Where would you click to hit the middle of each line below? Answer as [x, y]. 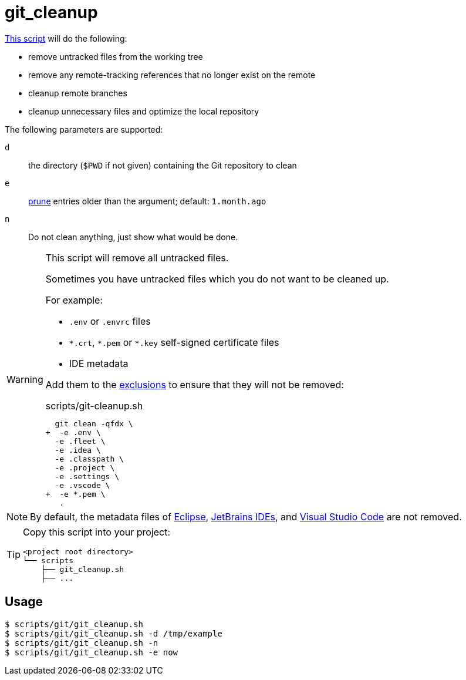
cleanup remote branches [78, 93]
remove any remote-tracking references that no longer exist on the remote [172, 75]
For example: [74, 300]
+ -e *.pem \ [75, 494]
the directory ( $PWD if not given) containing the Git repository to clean [163, 165]
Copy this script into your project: [97, 532]
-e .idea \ [78, 450]
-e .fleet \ [80, 441]
